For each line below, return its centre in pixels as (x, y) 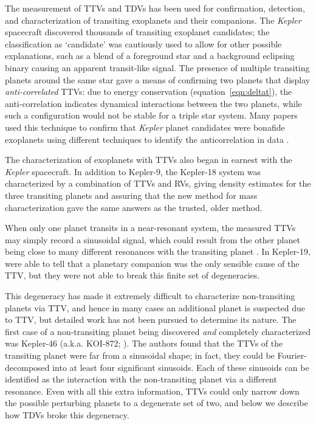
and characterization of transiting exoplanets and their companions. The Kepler (153, 20)
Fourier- (292, 355)
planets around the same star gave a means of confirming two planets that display (158, 79)
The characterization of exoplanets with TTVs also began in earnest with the (149, 160)
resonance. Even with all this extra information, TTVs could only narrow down (152, 391)
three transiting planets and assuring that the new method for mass (131, 195)
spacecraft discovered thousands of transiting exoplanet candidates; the (137, 32)
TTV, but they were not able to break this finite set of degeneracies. (132, 275)
